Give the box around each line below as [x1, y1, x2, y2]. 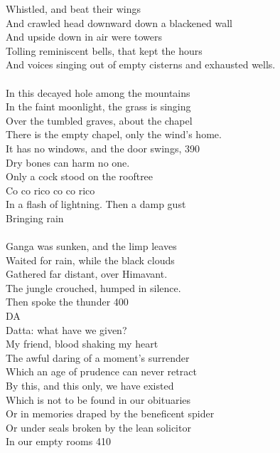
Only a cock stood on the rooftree [6, 169, 154, 184]
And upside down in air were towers [6, 29, 162, 44]
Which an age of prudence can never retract [6, 364, 197, 379]
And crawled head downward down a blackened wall [6, 15, 232, 30]
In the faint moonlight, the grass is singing [6, 99, 191, 114]
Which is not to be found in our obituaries [6, 392, 191, 407]
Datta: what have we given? [6, 322, 127, 337]
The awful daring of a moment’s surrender [6, 350, 190, 365]
